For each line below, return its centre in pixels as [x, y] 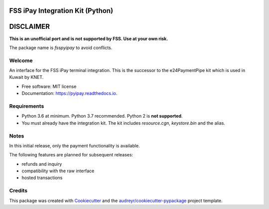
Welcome [21, 61]
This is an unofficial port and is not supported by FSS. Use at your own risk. [89, 38]
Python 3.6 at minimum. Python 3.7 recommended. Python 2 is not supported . [102, 116]
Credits [18, 191]
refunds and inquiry [42, 164]
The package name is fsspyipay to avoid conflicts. [61, 48]
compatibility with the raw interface [58, 171]
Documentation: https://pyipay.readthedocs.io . [69, 93]
